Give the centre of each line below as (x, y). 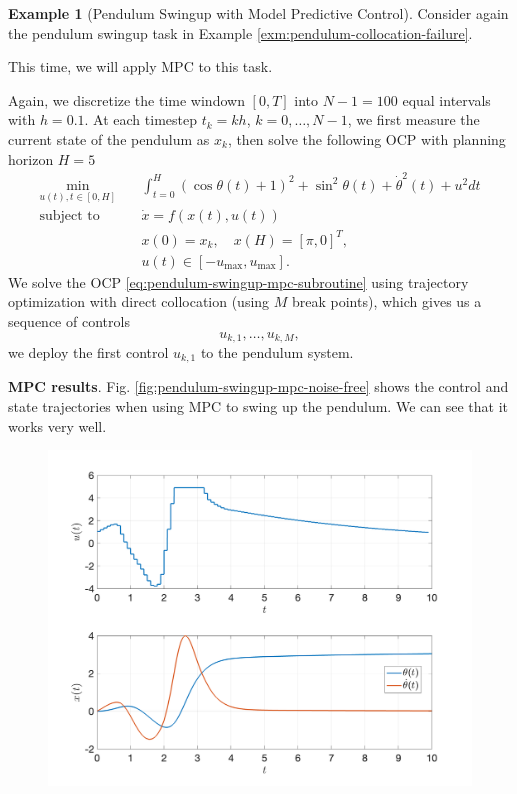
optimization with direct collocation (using (139, 301)
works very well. (57, 425)
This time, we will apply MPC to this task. (140, 66)
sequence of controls (69, 320)
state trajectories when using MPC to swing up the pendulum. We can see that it (258, 406)
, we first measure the (413, 119)
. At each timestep (140, 119)
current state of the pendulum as (109, 138)
